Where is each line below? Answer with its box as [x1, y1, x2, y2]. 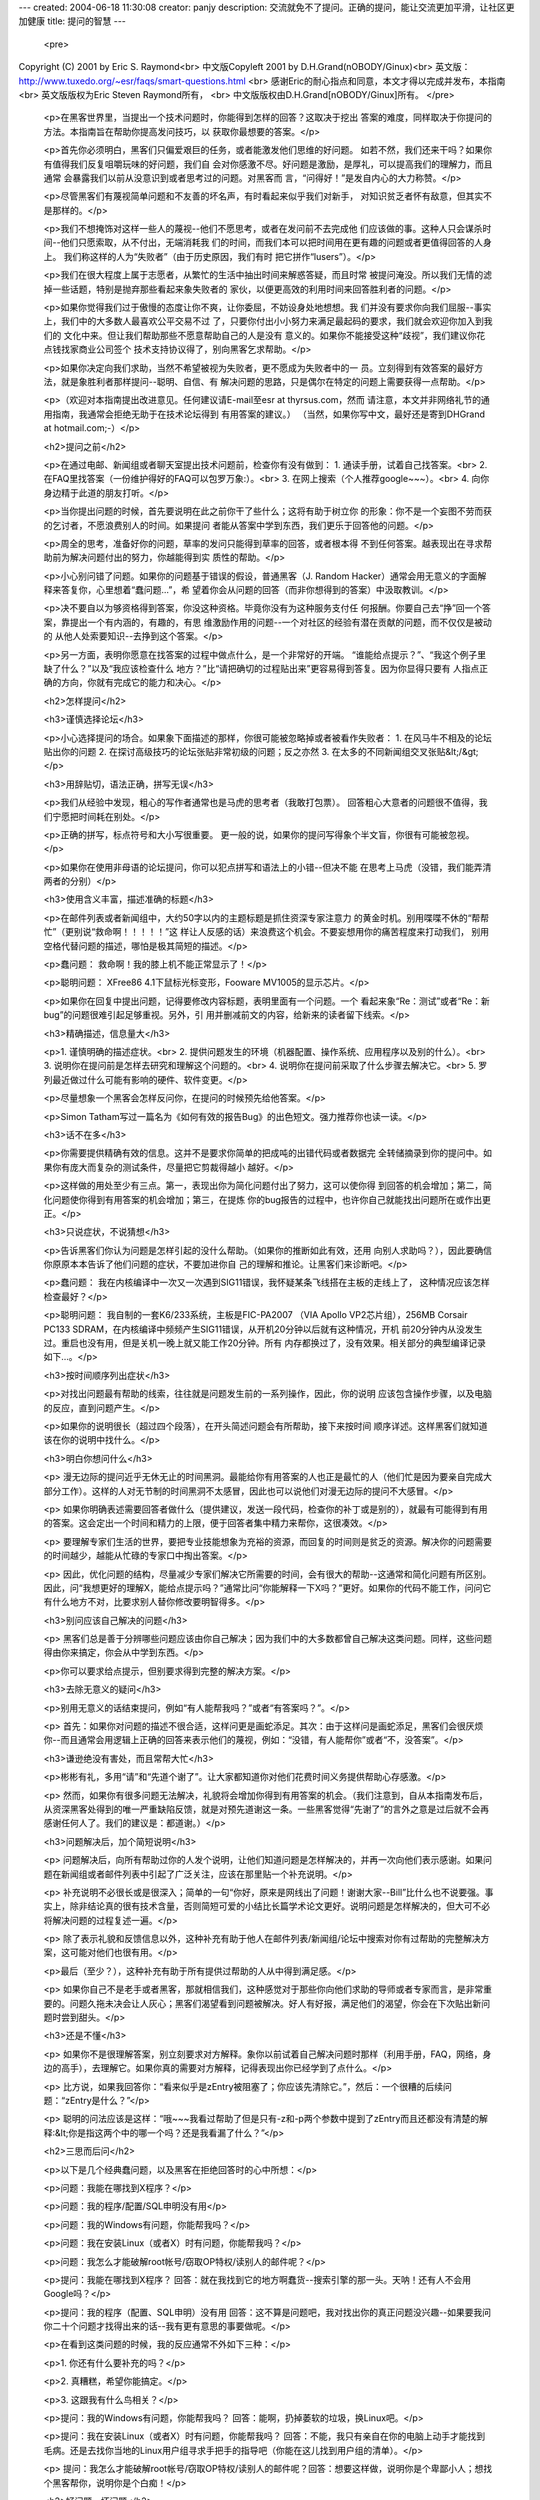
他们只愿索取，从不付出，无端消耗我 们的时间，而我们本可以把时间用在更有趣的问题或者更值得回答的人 [60, 236, 484, 249]
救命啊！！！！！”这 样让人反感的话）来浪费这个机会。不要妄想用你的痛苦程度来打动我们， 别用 [95, 926, 490, 938]
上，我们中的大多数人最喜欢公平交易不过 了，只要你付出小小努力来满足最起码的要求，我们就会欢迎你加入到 [43, 315, 484, 327]
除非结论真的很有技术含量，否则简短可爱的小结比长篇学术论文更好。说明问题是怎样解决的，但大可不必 [69, 1900, 490, 1912]
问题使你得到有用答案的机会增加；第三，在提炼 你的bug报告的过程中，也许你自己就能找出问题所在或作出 [51, 1193, 483, 1205]
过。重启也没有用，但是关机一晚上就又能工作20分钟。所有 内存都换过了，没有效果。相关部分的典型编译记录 [43, 1337, 487, 1349]
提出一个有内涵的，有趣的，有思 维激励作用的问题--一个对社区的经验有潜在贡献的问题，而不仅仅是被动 [69, 616, 492, 628]
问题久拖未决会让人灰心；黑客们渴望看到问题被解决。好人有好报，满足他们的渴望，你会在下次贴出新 [69, 1997, 482, 2009]
